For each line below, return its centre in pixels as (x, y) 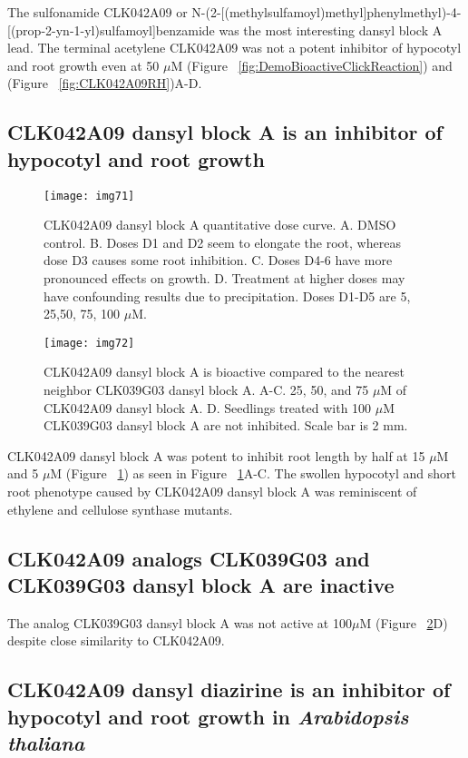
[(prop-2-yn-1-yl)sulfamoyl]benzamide (111, 30)
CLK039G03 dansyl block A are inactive (201, 584)
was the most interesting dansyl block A (331, 30)
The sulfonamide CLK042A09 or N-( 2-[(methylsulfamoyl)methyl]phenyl (205, 12)
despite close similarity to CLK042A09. (116, 640)
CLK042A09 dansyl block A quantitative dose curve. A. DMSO (220, 225)
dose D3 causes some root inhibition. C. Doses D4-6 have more (218, 260)
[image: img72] (89, 343)
